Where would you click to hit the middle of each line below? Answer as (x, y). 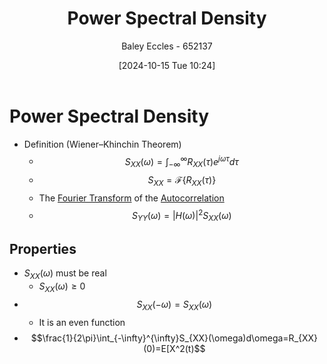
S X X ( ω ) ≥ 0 (62, 287)
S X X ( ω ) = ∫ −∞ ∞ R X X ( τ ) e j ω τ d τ (181, 161)
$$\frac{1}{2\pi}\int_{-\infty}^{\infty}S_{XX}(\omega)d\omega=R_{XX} (174, 338)
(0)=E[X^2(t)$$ (174, 348)
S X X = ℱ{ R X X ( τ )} (182, 181)
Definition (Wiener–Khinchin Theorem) (102, 144)
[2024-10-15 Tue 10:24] (167, 65)
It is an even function (82, 322)
